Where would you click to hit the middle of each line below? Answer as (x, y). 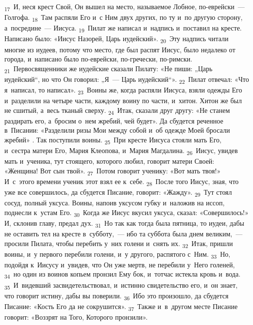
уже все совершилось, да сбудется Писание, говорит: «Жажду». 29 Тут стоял (118, 193)
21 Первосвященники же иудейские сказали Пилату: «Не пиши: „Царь (109, 69)
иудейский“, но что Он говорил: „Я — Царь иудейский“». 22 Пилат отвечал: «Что (127, 79)
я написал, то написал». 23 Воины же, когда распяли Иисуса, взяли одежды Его (123, 90)
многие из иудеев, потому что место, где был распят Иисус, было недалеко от (120, 49)
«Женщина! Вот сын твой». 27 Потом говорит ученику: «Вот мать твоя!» (113, 171)
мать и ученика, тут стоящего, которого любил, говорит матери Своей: (110, 161)
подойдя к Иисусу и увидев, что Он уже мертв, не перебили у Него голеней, (120, 264)
